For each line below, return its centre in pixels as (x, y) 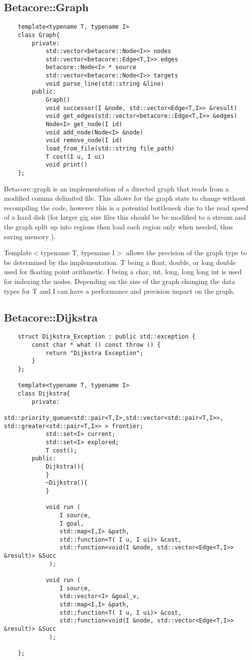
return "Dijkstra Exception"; (94, 353)
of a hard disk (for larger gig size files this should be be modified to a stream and (125, 217)
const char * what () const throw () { (96, 345)
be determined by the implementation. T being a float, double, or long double (120, 262)
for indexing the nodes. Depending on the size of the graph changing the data (120, 281)
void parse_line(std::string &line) (105, 84)
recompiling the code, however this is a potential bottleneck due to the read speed (126, 207)
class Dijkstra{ (44, 394)
